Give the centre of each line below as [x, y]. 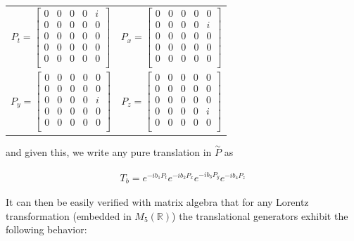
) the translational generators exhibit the [260, 215]
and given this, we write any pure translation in [109, 152]
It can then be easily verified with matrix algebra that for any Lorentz [157, 202]
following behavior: [46, 229]
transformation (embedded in [69, 215]
